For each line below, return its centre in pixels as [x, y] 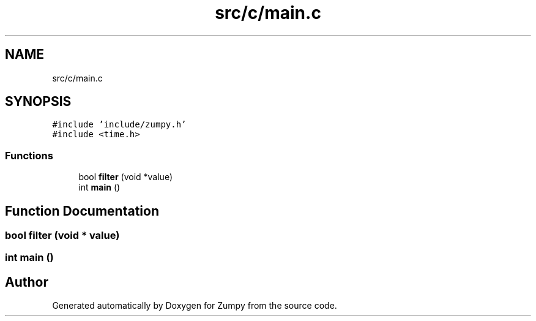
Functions [29, 155]
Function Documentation [82, 211]
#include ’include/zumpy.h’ [119, 125]
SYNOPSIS [38, 102]
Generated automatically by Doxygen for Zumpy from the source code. [195, 306]
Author [27, 282]
